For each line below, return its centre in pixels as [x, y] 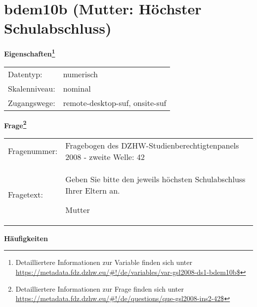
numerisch [80, 74]
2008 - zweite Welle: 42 [105, 156]
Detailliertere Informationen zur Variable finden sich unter [104, 262]
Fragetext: [25, 194]
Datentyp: [25, 74]
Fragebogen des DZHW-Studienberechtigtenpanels [152, 145]
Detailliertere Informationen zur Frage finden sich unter [100, 288]
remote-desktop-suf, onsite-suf [115, 102]
